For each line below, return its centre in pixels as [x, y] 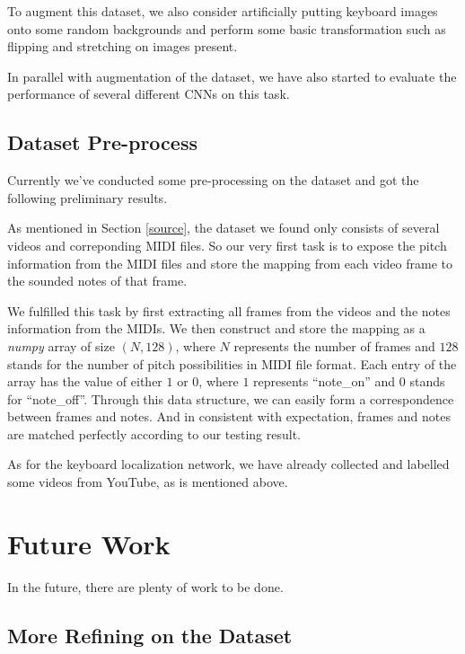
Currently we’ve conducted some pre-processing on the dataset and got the [213, 180]
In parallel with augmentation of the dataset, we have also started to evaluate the [232, 76]
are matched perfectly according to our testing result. [154, 433]
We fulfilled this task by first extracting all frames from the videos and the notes [229, 310]
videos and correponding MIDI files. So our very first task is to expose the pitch [227, 245]
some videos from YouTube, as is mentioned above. [148, 482]
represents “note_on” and [325, 381]
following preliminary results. [88, 197]
